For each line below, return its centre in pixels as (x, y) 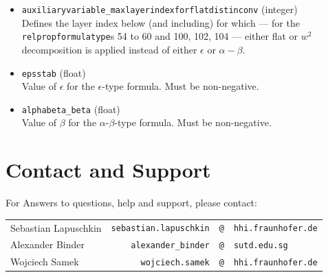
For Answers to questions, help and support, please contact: (131, 203)
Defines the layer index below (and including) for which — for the (161, 22)
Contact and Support (108, 170)
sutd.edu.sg (261, 246)
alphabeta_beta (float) (71, 109)
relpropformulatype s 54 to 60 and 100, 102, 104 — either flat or (160, 36)
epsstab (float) (54, 72)
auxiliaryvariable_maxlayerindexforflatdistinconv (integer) (160, 9)
